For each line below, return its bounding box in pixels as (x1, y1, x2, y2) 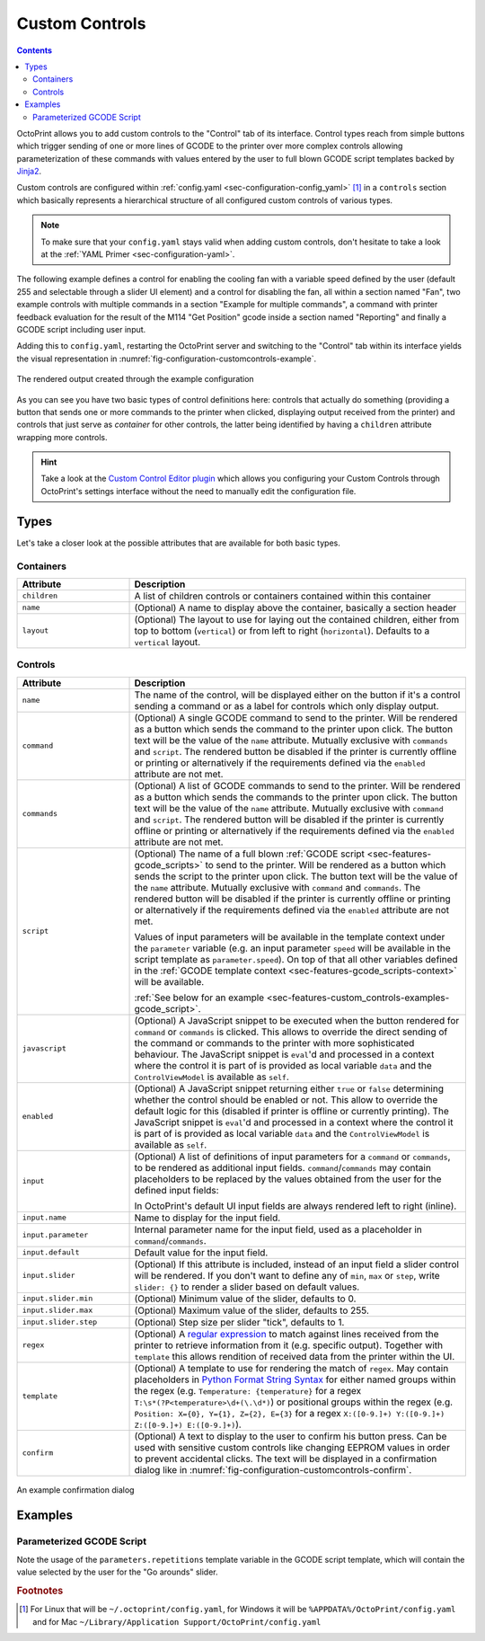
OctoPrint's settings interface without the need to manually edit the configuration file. (40, 485, 357, 496)
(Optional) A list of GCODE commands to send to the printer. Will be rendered (134, 779, 461, 792)
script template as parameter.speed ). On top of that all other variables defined (134, 953, 458, 965)
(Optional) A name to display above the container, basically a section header (134, 601, 457, 614)
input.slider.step (22, 1317, 98, 1327)
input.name (22, 1213, 67, 1222)
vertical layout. (134, 635, 201, 648)
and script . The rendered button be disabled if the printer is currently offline (134, 745, 457, 758)
